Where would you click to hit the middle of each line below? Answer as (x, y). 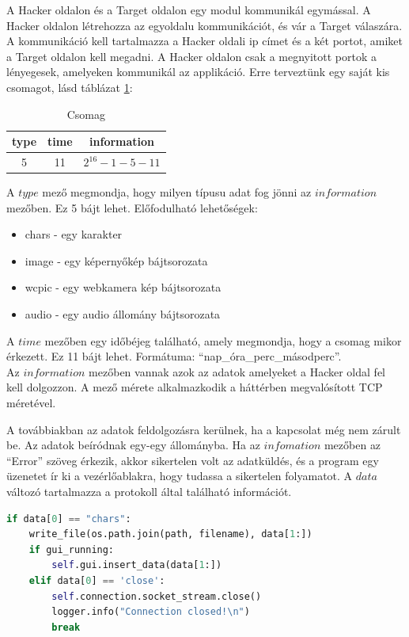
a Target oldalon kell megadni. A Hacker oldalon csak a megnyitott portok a (192, 56)
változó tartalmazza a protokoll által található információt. (149, 491)
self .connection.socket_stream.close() (157, 596)
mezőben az (352, 445)
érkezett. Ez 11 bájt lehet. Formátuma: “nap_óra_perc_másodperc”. (174, 356)
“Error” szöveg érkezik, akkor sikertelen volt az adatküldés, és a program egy (193, 460)
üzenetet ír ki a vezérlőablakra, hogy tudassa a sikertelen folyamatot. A (180, 476)
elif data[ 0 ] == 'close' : (97, 580)
